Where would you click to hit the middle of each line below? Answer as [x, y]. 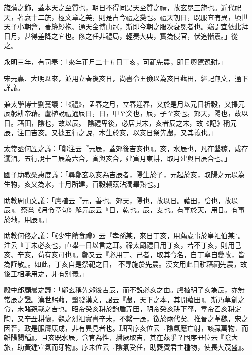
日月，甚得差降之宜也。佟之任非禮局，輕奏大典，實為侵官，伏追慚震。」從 [121, 36]
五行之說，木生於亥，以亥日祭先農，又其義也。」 [141, 132]
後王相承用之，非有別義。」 [46, 273]
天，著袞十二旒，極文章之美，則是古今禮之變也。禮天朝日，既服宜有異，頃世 [126, 17]
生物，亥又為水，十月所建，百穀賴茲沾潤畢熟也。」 [84, 184]
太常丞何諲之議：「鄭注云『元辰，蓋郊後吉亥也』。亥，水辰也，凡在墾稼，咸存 [126, 149]
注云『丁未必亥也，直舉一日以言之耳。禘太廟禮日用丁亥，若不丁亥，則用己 [123, 245]
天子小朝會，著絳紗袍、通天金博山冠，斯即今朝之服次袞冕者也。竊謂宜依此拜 [126, 26]
